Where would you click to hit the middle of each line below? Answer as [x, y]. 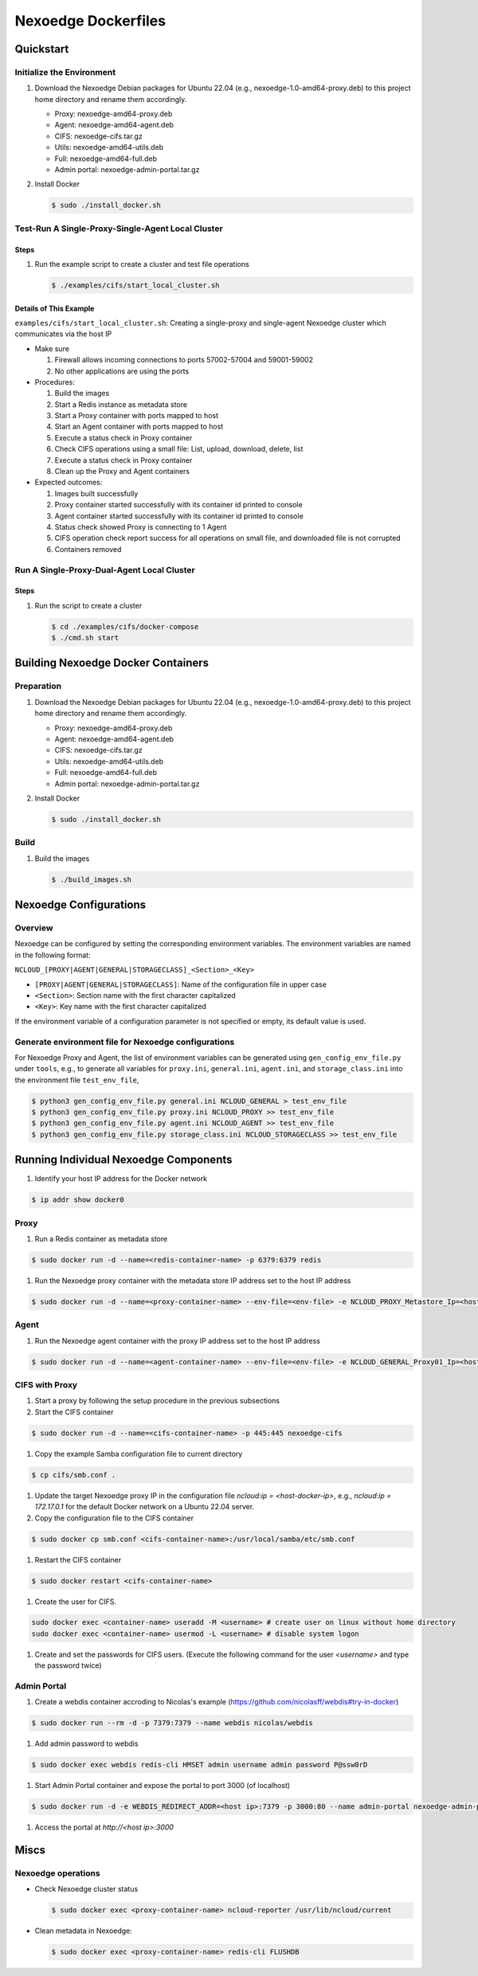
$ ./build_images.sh [91, 879]
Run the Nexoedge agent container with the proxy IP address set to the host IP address [177, 1340]
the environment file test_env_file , [77, 1080]
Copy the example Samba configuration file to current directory [139, 1454]
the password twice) [69, 1665]
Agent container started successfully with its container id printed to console [179, 516]
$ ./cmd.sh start [85, 638]
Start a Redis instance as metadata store [121, 404]
